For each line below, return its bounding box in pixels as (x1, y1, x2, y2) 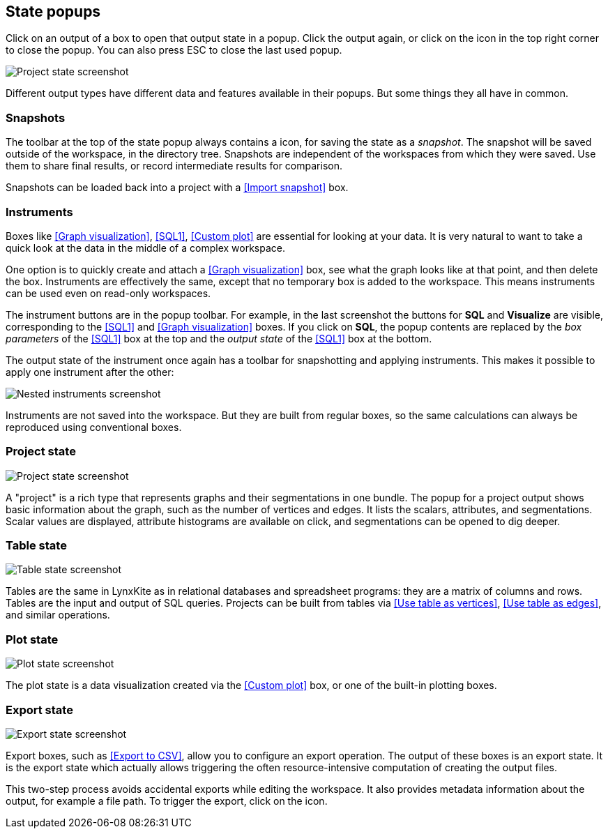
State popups (6, 3, 101, 20)
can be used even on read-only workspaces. (6, 287, 211, 299)
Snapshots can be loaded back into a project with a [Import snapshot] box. (6, 181, 349, 194)
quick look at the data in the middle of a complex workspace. (6, 241, 286, 254)
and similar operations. (6, 609, 110, 621)
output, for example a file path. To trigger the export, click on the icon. (6, 794, 328, 807)
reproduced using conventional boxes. (6, 420, 182, 433)
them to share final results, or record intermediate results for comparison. (6, 160, 342, 172)
